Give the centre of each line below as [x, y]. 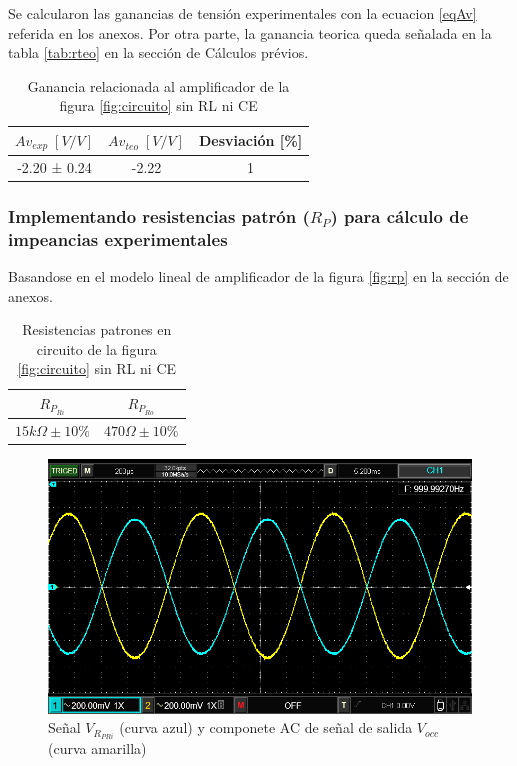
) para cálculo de [399, 215]
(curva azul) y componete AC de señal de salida [266, 727]
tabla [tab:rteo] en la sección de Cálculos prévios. [158, 52]
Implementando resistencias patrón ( [159, 215]
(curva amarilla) [97, 748]
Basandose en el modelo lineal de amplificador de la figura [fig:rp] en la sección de [258, 275]
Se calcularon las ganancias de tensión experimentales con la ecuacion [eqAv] [242, 13]
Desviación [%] [250, 140]
